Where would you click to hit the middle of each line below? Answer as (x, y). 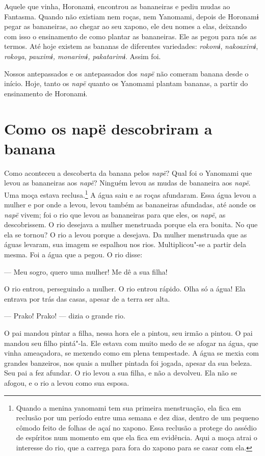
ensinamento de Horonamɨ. (46, 93)
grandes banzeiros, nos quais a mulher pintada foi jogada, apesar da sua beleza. (128, 363)
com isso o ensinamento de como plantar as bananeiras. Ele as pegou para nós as (130, 36)
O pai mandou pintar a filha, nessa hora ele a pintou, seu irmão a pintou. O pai (128, 333)
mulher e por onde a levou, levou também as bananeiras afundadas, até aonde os (130, 205)
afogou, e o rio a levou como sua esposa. (67, 383)
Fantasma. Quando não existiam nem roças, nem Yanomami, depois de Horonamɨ (131, 16)
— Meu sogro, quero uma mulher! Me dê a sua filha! (86, 271)
